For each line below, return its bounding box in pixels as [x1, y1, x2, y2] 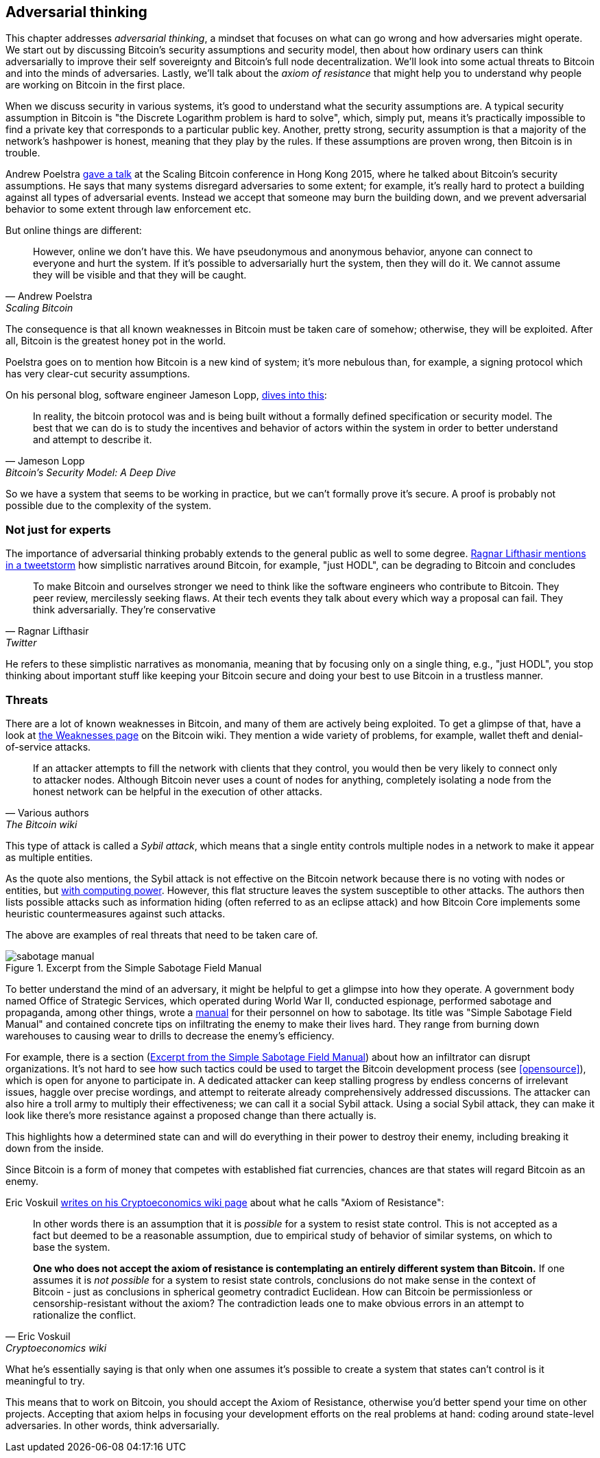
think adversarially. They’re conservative [33, 604, 216, 616]
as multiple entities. [5, 851, 93, 863]
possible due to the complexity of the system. [5, 499, 212, 512]
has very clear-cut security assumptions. [5, 368, 191, 380]
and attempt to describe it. [33, 434, 152, 446]
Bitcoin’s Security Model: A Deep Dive [5, 467, 176, 479]
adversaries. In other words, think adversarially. [5, 1419, 219, 1431]
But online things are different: [5, 224, 142, 237]
